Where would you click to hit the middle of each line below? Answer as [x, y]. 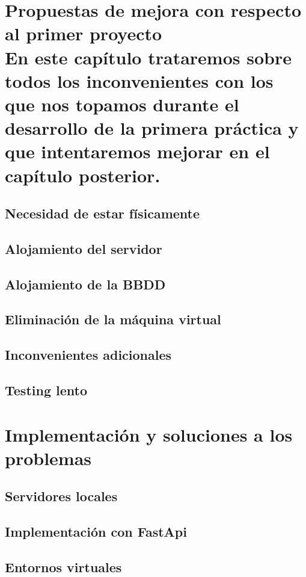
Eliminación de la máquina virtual [113, 319]
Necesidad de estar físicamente [103, 213]
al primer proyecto [84, 33]
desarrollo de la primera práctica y [152, 128]
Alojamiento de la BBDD [85, 284]
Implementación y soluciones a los [149, 434]
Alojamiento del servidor [84, 248]
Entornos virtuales [63, 566]
